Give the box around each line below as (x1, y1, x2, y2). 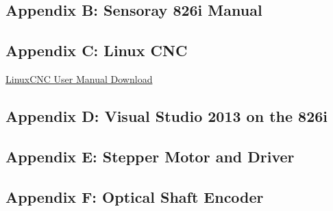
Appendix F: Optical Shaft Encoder (5, 186, 264, 207)
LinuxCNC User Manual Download (5, 71, 153, 86)
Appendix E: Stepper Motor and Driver (5, 145, 295, 166)
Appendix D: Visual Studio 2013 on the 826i (5, 105, 328, 126)
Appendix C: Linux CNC (5, 40, 188, 61)
